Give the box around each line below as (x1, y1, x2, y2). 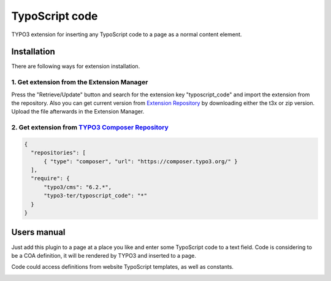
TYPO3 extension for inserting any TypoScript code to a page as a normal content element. (11, 31, 242, 38)
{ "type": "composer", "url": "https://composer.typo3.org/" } (44, 158, 238, 165)
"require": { (31, 175, 70, 182)
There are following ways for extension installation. (11, 63, 140, 70)
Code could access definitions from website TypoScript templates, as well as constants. (11, 263, 234, 271)
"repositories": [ (31, 149, 86, 156)
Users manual (11, 227, 66, 237)
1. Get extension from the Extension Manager (11, 78, 148, 87)
